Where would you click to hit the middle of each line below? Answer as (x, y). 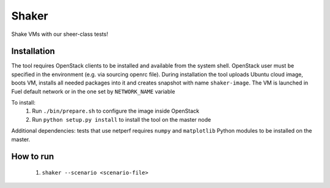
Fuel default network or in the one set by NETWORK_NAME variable (93, 91)
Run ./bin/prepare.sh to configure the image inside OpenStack (116, 111)
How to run (33, 157)
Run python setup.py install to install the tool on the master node (122, 119)
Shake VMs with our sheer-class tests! (60, 34)
